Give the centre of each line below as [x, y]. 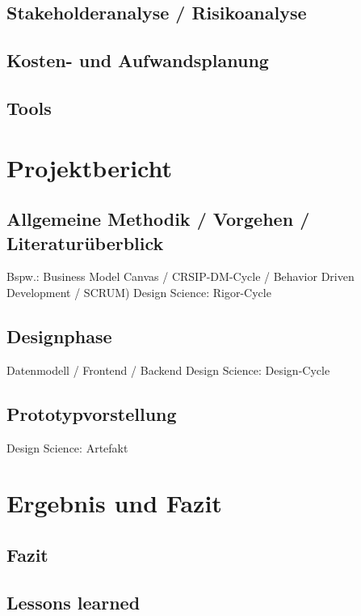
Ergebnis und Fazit [114, 503]
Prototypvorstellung [92, 413]
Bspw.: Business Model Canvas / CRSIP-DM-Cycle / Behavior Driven [180, 276]
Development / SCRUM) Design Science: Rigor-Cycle [139, 292]
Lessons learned [73, 602]
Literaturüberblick [85, 242]
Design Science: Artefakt [67, 447]
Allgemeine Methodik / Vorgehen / [158, 219]
